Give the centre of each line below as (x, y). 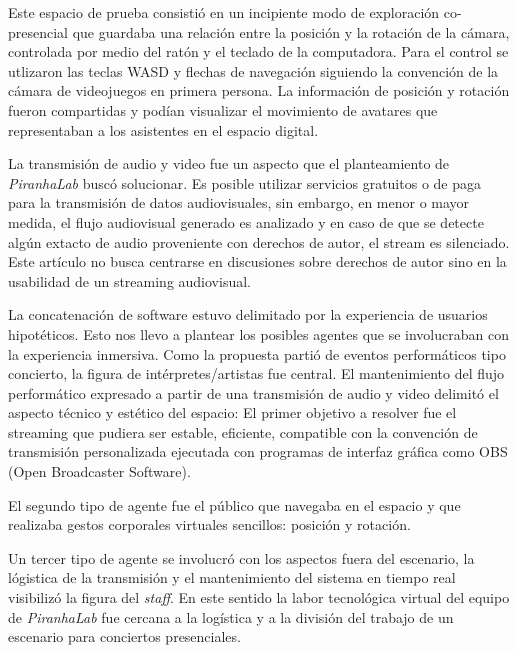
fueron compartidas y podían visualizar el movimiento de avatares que (223, 109)
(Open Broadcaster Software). (99, 471)
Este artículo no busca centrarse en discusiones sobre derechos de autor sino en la (257, 261)
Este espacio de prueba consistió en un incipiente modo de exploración (224, 12)
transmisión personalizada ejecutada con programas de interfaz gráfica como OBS (258, 451)
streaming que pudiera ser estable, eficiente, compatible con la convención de (243, 431)
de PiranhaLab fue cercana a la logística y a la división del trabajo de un (231, 616)
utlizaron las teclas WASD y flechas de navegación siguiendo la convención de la (253, 70)
